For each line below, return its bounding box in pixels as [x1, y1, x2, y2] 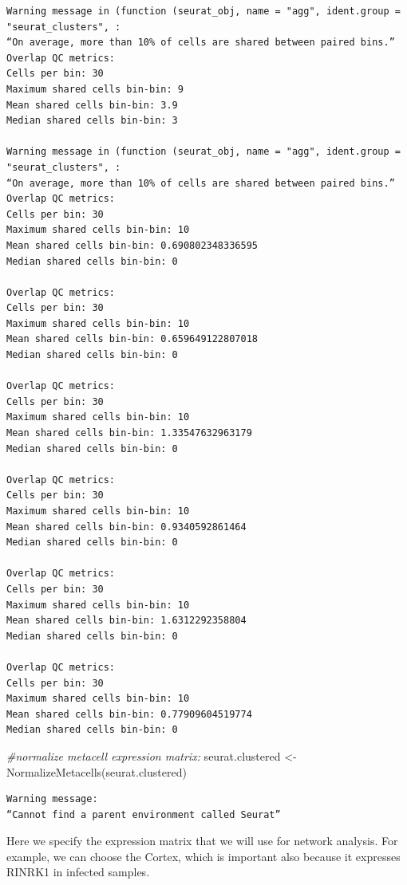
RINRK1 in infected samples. [6, 863, 150, 880]
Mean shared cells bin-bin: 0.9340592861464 [6, 521, 247, 533]
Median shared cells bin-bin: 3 [6, 115, 178, 127]
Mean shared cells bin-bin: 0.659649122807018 [6, 333, 258, 345]
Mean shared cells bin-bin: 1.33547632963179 [6, 427, 252, 439]
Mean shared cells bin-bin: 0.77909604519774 [6, 708, 252, 720]
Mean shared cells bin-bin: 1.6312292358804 [6, 615, 247, 627]
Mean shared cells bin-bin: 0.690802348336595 [6, 239, 258, 251]
